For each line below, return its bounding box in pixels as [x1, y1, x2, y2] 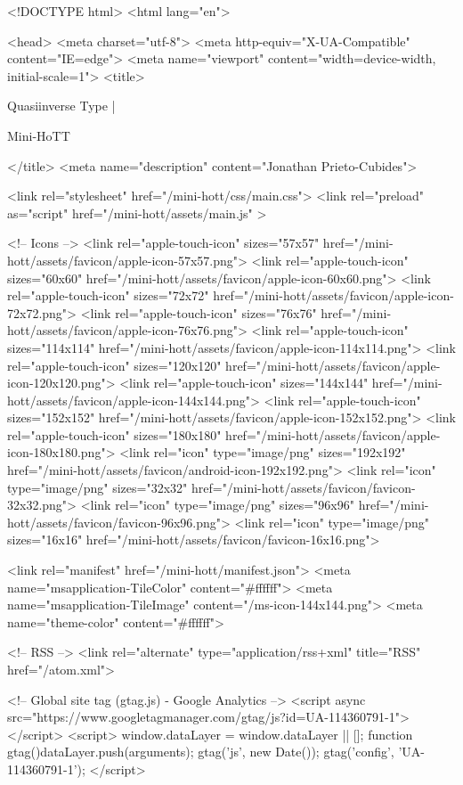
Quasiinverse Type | [7, 96, 116, 115]
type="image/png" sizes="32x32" [7, 478, 188, 496]
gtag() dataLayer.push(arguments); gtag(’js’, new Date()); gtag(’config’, [7, 742, 394, 761]
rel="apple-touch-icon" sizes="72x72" [7, 286, 209, 305]
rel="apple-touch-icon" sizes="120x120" [7, 356, 222, 374]
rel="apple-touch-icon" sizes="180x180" [7, 425, 222, 444]
